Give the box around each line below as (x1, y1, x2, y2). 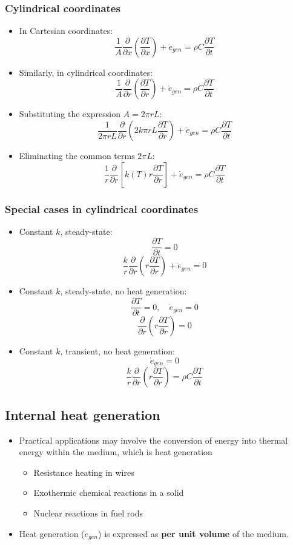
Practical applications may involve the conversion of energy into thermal (19, 433, 288, 446)
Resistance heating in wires (33, 465, 134, 478)
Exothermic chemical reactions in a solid (33, 486, 184, 499)
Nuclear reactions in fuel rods (33, 506, 143, 519)
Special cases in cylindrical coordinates (5, 201, 199, 216)
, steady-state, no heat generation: (60, 285, 187, 297)
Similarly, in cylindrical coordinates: (19, 66, 153, 78)
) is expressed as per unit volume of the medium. (98, 527, 289, 540)
